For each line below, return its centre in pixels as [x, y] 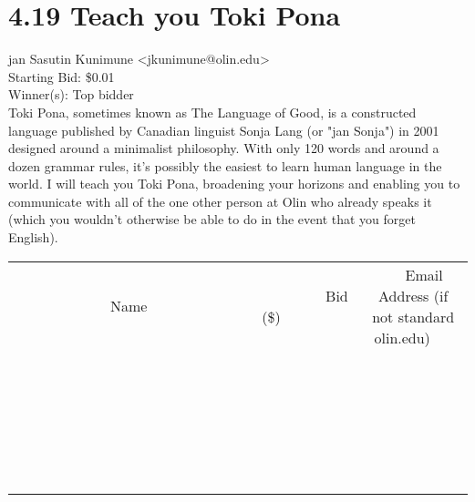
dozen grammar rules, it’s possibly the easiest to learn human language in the [225, 165]
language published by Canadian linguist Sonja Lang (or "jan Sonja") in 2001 [224, 130]
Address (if [413, 295]
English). [33, 237]
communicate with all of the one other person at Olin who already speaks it [220, 201]
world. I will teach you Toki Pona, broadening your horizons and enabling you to [234, 184]
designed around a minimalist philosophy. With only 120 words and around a [224, 148]
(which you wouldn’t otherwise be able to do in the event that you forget [212, 219]
